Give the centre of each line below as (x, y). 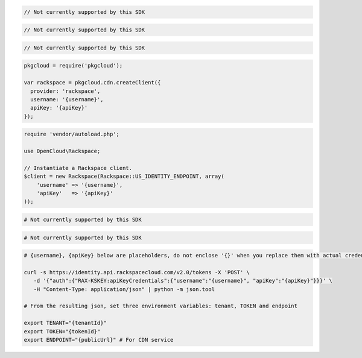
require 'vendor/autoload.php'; (72, 134)
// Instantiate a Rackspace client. (78, 168)
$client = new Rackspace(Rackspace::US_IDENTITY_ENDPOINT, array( (124, 177)
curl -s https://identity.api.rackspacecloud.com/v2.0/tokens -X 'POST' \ (137, 272)
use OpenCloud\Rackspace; (62, 151)
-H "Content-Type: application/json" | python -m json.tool (124, 289)
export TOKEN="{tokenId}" (62, 331)
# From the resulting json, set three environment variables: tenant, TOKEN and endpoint (161, 306)
